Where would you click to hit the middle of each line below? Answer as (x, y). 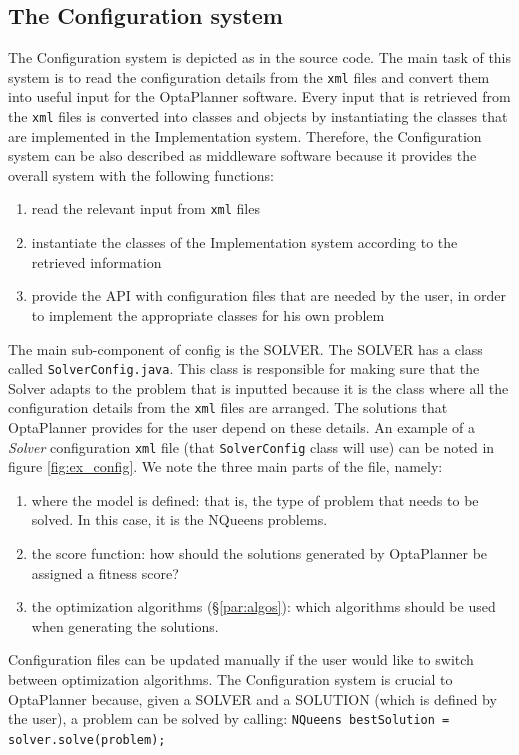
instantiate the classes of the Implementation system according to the (244, 242)
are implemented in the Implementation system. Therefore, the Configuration (245, 135)
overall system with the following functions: (141, 174)
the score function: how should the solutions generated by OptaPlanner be (259, 553)
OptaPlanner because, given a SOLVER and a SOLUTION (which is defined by (252, 698)
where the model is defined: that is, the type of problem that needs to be (255, 499)
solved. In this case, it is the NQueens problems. (179, 519)
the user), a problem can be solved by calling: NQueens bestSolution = (229, 718)
